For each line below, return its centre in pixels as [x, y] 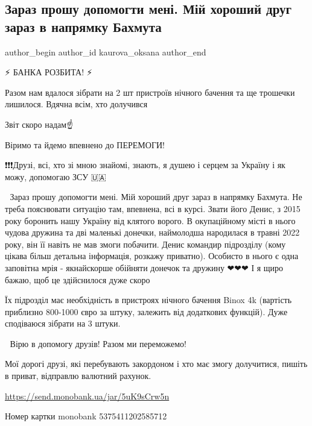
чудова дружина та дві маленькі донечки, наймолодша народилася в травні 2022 [152, 232]
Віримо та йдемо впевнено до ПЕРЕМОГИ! [85, 144]
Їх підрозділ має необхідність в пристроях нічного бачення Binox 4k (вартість [148, 300]
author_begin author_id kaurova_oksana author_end [106, 52]
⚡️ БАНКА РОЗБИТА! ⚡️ [49, 72]
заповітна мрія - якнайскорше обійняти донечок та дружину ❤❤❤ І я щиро [144, 267]
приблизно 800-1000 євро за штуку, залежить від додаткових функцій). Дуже [146, 311]
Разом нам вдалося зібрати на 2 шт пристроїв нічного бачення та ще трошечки [150, 92]
